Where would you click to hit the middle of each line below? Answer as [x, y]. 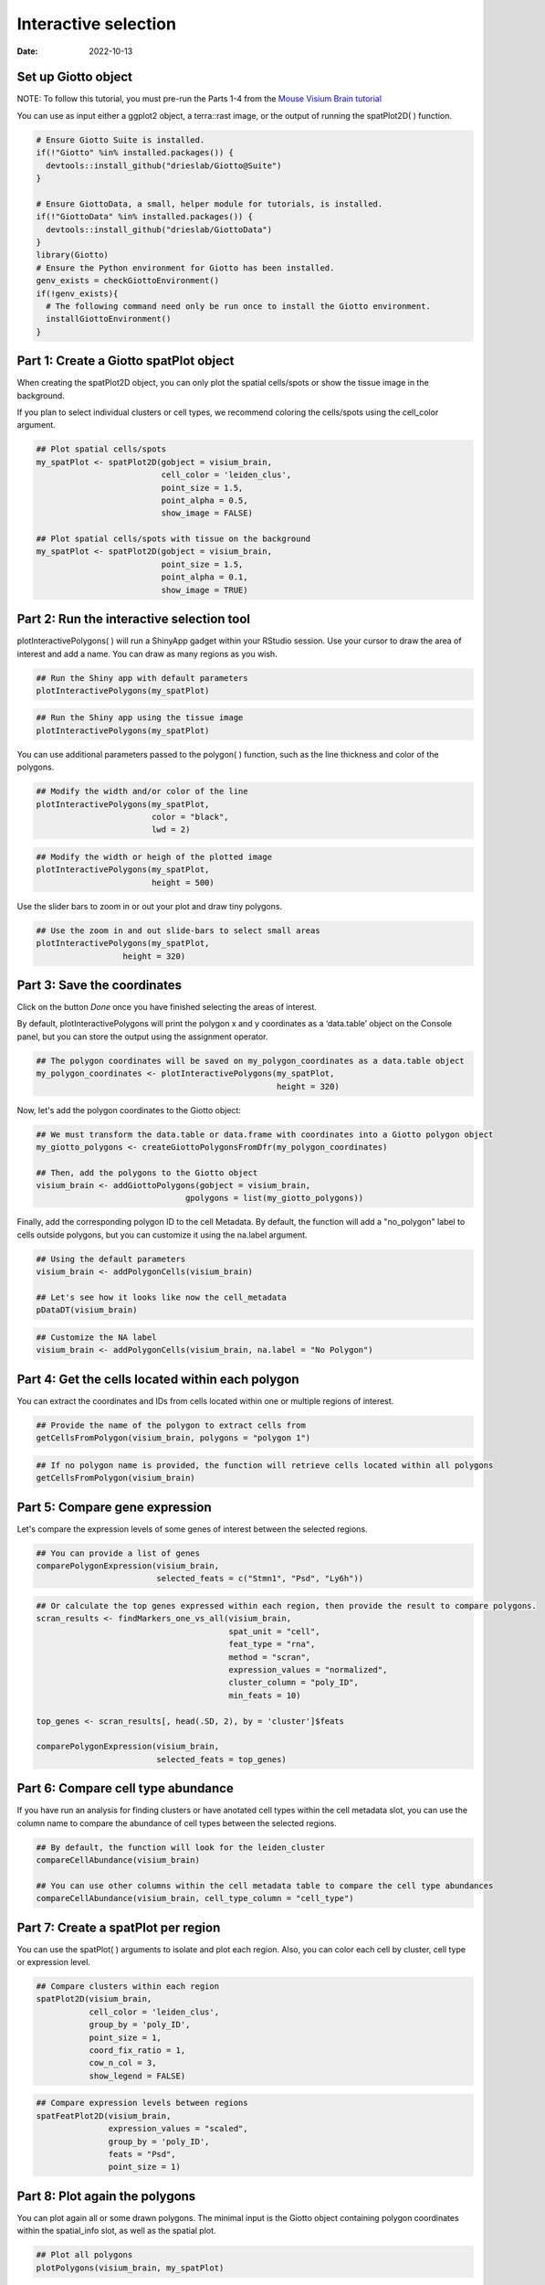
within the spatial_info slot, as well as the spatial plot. [116, 2231]
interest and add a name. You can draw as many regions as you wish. [147, 654]
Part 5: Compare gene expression [114, 1507]
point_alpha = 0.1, [204, 577]
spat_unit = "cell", [274, 1631]
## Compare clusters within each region [127, 1987]
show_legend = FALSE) [137, 2076]
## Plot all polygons [84, 2255]
